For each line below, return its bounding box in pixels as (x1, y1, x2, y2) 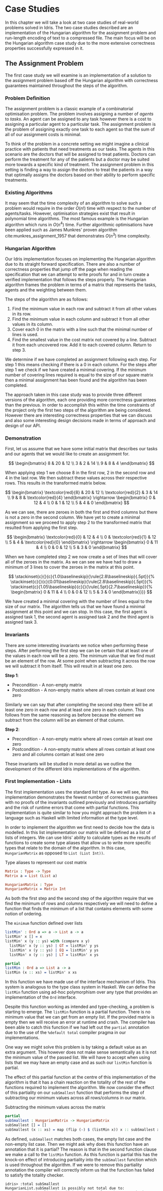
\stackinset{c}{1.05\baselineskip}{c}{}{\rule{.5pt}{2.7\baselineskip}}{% (10, 584, 153, 590)
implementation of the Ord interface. (5, 994, 77, 1000)
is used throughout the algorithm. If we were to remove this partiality (5, 1162, 142, 1168)
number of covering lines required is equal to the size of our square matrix (5, 372, 154, 377)
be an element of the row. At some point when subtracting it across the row (5, 658, 156, 664)
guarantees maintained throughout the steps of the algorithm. (5, 83, 128, 88)
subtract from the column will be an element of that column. (5, 717, 125, 723)
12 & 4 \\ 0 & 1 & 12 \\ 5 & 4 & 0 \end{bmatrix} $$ (33, 500, 130, 506)
